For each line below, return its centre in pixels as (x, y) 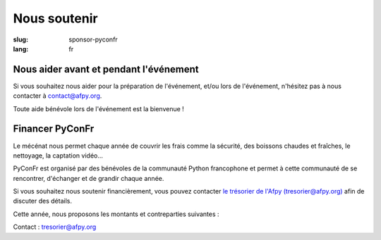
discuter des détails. (42, 201)
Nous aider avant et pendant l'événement (106, 69)
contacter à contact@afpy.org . (58, 96)
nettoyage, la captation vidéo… (58, 156)
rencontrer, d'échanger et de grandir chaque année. (89, 178)
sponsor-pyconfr (93, 39)
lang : (21, 49)
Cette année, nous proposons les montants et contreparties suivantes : (116, 214)
